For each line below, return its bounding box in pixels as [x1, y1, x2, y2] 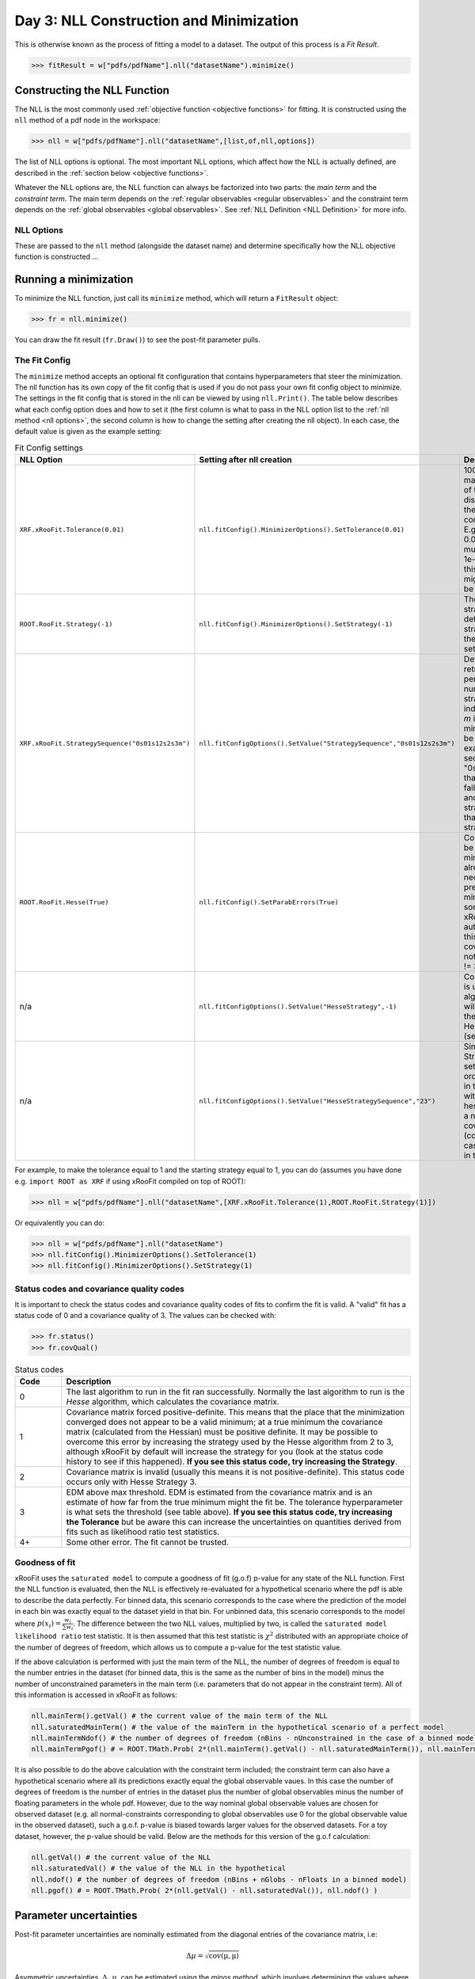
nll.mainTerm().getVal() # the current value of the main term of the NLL [31, 1711, 329, 1721]
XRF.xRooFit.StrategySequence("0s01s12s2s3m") [19, 739, 191, 747]
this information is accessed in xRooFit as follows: [14, 1690, 177, 1700]
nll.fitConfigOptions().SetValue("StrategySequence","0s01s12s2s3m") [199, 739, 455, 747]
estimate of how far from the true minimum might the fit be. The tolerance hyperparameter [66, 1497, 403, 1508]
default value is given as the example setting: [14, 427, 162, 436]
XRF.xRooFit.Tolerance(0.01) [19, 525, 125, 534]
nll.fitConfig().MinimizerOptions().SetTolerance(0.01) [199, 525, 405, 534]
